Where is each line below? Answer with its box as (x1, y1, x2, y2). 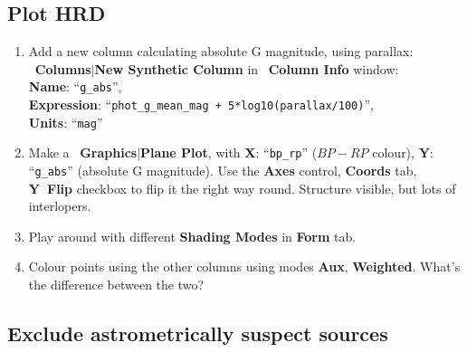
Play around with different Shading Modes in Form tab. (28, 226, 357, 245)
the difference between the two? (28, 275, 205, 294)
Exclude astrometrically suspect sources (7, 319, 388, 347)
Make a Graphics (28, 143, 138, 162)
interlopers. (28, 196, 91, 215)
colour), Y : (372, 143, 434, 162)
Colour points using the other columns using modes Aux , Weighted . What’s (28, 257, 461, 276)
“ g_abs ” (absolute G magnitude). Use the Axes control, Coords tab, (28, 161, 417, 180)
